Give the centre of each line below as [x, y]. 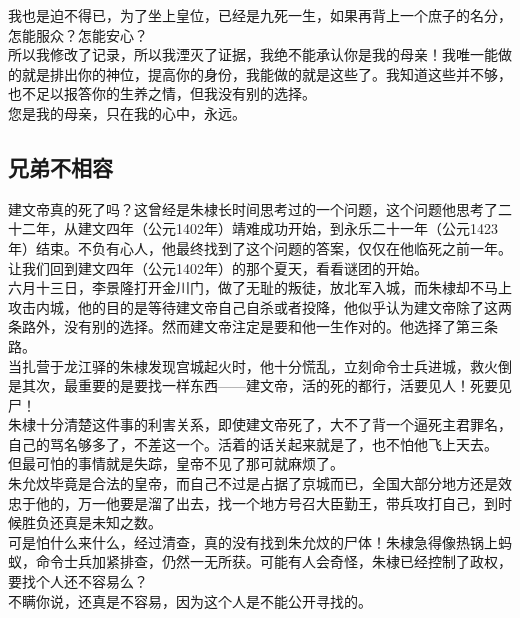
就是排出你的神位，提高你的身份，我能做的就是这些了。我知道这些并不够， [266, 73]
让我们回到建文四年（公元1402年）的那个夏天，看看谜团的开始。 [218, 267]
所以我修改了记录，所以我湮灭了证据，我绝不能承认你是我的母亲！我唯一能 [253, 54]
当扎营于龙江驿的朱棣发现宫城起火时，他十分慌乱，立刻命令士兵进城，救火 [253, 365]
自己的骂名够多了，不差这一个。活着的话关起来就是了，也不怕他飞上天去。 [253, 443]
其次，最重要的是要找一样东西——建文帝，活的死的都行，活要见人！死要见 [266, 385]
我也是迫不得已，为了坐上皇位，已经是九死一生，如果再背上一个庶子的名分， [260, 15]
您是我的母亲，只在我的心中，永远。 [127, 112]
